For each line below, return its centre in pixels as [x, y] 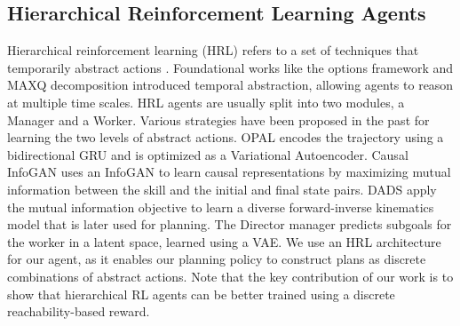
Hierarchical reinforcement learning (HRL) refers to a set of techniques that [213, 50]
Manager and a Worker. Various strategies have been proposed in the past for [218, 119]
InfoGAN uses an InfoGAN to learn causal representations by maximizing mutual [229, 172]
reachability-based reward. [79, 311]
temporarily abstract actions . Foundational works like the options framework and [230, 67]
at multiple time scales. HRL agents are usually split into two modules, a [206, 102]
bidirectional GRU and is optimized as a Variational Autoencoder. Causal [208, 154]
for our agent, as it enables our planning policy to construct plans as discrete [217, 259]
